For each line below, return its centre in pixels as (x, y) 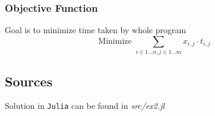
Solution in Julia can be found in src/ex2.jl (85, 106)
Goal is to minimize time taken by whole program (96, 30)
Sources (29, 81)
